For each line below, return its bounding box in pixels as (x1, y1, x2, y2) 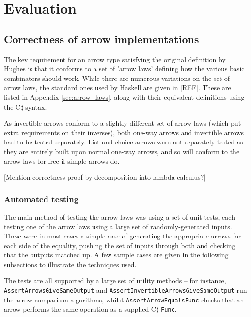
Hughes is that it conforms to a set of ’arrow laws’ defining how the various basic (4, 63, 245, 74)
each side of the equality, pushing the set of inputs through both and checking (4, 240, 235, 250)
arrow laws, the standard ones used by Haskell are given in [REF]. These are (4, 82, 231, 93)
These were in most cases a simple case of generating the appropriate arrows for (4, 231, 241, 241)
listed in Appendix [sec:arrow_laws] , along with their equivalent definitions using (4, 92, 245, 102)
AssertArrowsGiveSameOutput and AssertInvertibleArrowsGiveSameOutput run (4, 285, 247, 295)
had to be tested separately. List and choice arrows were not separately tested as (4, 137, 243, 147)
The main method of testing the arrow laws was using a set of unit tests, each (4, 211, 235, 222)
